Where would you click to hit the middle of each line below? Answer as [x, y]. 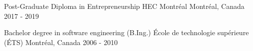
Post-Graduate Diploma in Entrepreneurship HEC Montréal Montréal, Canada [124, 6]
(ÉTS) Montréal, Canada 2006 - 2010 [61, 42]
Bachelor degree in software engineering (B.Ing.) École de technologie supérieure [126, 32]
